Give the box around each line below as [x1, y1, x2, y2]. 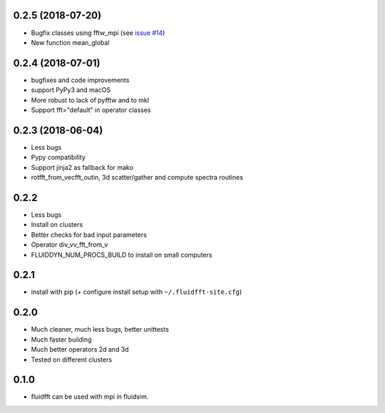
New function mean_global [31, 38, 110, 46]
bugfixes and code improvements [31, 76, 130, 84]
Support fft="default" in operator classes [31, 106, 151, 114]
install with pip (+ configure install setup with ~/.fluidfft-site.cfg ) [31, 287, 242, 296]
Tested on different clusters [31, 355, 113, 364]
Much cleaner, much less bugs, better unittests [31, 325, 169, 334]
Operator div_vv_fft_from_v [31, 240, 108, 249]
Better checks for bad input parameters [31, 230, 148, 239]
